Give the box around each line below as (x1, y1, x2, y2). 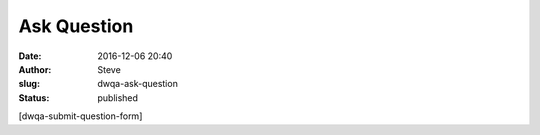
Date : (18, 50, 42, 62)
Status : (18, 91, 50, 104)
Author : (18, 63, 52, 75)
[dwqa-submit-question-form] (18, 110, 143, 122)
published (97, 91, 139, 104)
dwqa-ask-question (97, 78, 179, 90)
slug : (18, 78, 40, 90)
